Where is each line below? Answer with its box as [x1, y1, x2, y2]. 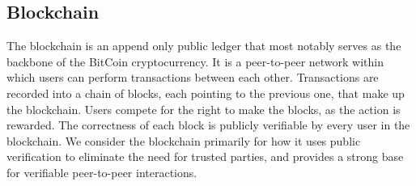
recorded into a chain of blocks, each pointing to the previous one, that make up [6, 84, 405, 101]
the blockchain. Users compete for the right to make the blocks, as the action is [6, 100, 401, 117]
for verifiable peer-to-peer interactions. [6, 163, 197, 180]
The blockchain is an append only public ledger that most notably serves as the [6, 37, 401, 54]
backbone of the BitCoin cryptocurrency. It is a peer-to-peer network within [6, 53, 384, 70]
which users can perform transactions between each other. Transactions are [6, 69, 379, 86]
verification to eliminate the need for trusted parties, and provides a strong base [6, 148, 404, 165]
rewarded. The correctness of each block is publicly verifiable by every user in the [6, 116, 410, 133]
